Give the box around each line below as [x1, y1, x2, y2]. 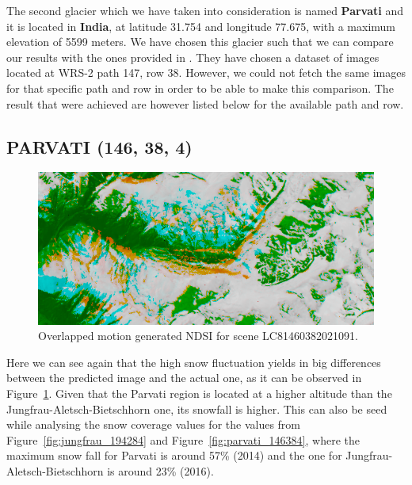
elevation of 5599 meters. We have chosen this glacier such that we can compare [6, 33, 394, 50]
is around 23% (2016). [107, 463, 214, 479]
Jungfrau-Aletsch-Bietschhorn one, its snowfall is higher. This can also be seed [6, 400, 387, 417]
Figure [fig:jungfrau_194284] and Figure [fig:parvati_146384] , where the [6, 431, 360, 448]
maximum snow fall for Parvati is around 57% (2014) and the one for [6, 447, 342, 464]
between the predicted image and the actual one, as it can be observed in [6, 369, 362, 386]
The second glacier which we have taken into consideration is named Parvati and [6, 2, 403, 18]
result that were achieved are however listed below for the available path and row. [6, 95, 404, 112]
